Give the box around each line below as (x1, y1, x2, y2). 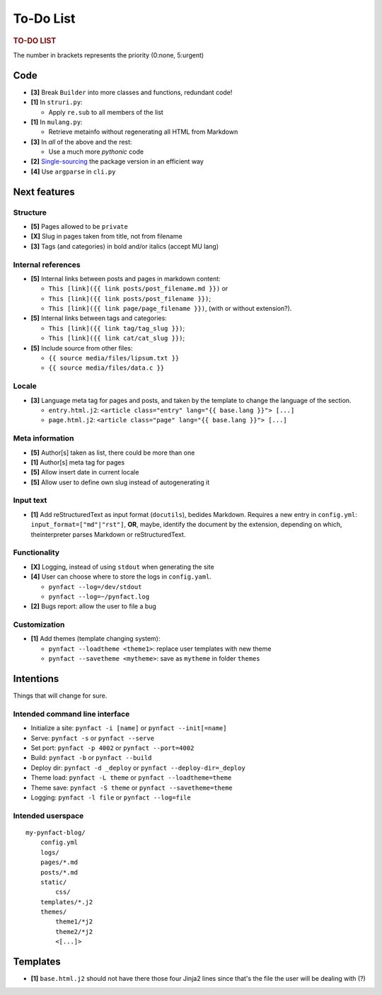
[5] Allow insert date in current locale (30, 468, 139, 477)
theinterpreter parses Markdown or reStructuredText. (30, 530, 186, 538)
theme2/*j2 (55, 928, 93, 936)
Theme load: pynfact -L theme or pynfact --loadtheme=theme (30, 773, 232, 782)
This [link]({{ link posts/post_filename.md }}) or (48, 284, 228, 293)
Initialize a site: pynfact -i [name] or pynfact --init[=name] (30, 724, 227, 732)
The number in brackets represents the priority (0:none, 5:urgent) (13, 50, 204, 59)
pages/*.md (40, 858, 79, 867)
